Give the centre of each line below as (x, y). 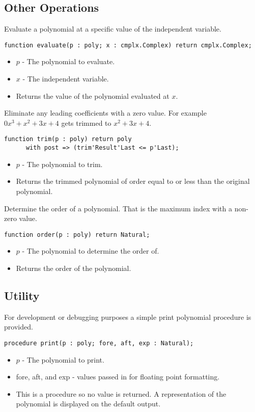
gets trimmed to (86, 122)
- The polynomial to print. (63, 359)
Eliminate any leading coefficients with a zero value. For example (105, 113)
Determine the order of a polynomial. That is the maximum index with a (118, 208)
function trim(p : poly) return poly (68, 139)
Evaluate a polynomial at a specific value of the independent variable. (113, 29)
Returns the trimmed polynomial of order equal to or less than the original (133, 181)
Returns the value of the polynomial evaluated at (93, 95)
